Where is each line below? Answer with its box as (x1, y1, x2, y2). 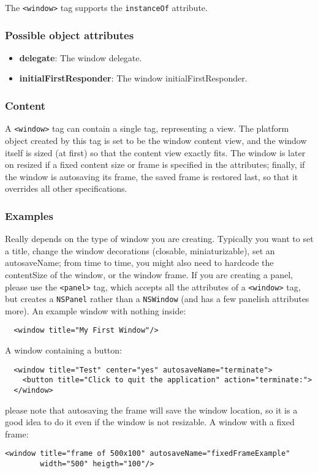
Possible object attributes (5, 27, 134, 42)
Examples (5, 208, 53, 223)
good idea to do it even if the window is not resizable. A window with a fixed (5, 415, 295, 428)
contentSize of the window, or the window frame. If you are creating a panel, (5, 268, 293, 281)
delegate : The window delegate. (19, 51, 142, 64)
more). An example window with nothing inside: (5, 304, 186, 317)
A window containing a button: (5, 344, 122, 357)
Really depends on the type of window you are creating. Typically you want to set (5, 232, 314, 245)
